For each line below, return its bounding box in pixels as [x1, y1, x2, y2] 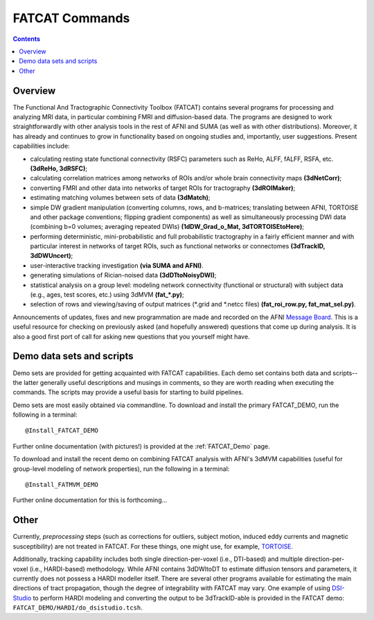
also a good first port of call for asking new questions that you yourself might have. [12, 332, 250, 341]
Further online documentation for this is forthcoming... [12, 496, 168, 504]
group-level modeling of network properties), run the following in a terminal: [12, 465, 230, 473]
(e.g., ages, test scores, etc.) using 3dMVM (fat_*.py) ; [30, 291, 184, 299]
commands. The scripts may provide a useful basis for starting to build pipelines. [12, 388, 244, 397]
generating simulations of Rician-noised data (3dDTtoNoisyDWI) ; [30, 271, 217, 279]
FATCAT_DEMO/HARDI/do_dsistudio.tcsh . [12, 603, 143, 612]
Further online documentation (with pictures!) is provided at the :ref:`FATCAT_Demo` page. [12, 442, 270, 450]
